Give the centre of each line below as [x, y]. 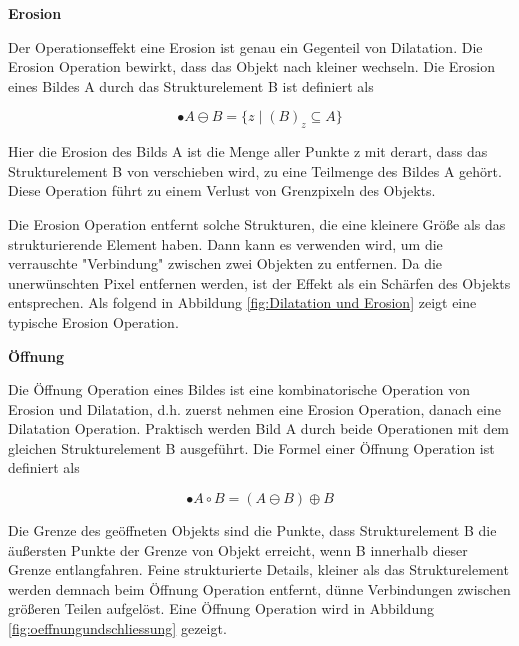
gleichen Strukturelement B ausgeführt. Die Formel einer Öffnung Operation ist [251, 447]
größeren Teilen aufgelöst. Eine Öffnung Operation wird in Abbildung [221, 608]
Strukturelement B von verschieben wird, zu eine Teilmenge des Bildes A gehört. [255, 170]
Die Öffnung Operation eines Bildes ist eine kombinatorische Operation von [239, 389]
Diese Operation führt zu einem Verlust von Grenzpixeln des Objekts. [222, 190]
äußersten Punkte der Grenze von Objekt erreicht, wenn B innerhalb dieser [238, 549]
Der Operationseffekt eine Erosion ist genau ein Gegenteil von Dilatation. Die [245, 46]
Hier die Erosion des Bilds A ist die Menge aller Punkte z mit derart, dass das [248, 151]
